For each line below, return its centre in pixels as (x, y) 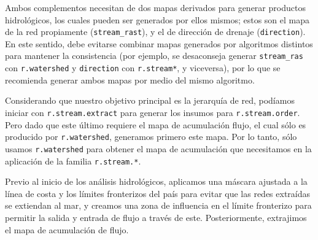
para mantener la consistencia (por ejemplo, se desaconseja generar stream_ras (154, 56)
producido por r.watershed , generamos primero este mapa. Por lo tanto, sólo (151, 137)
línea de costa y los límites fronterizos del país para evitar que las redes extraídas (158, 193)
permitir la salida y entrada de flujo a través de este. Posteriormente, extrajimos (156, 217)
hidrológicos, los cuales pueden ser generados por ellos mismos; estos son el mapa (157, 19)
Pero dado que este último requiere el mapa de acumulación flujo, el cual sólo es (156, 124)
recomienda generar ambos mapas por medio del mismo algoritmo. (130, 79)
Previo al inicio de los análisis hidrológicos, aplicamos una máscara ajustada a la (156, 181)
